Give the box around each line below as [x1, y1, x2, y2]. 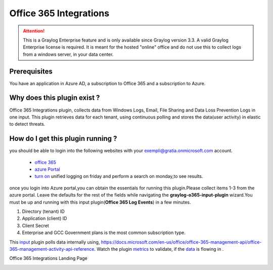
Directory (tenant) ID [22, 208, 65, 214]
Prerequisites [9, 67, 53, 75]
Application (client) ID [22, 215, 67, 221]
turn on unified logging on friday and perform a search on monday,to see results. [34, 173, 203, 179]
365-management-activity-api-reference [9, 246, 95, 252]
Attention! [23, 28, 45, 34]
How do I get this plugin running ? [9, 134, 117, 143]
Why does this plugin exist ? [9, 94, 100, 102]
